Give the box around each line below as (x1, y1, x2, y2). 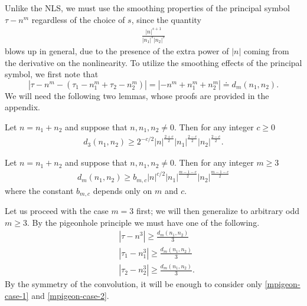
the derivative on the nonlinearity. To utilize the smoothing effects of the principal (5, 56, 302, 68)
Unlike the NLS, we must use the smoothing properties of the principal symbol (5, 2, 290, 14)
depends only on (93, 184, 152, 196)
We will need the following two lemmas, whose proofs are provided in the (5, 89, 269, 101)
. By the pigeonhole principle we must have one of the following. (27, 216, 260, 228)
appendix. (5, 101, 40, 113)
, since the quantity (131, 13, 201, 25)
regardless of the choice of (31, 13, 125, 25)
